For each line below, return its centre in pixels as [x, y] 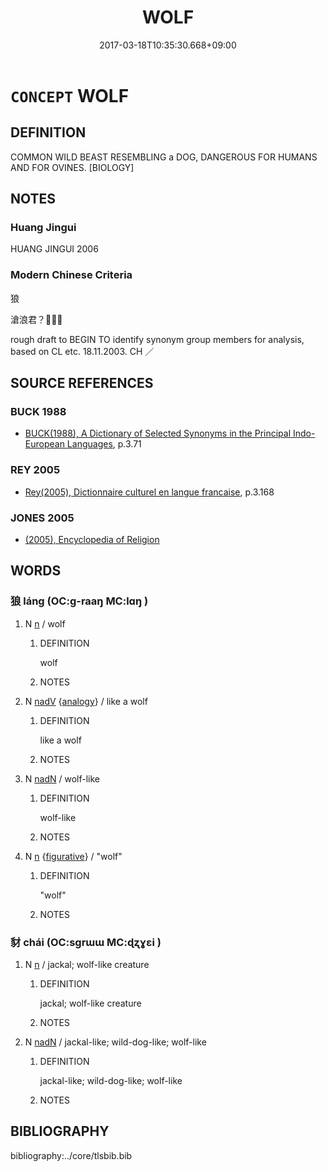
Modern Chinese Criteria [71, 275]
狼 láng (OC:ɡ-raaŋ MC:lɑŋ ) [79, 601]
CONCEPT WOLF [70, 95]
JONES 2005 [42, 518]
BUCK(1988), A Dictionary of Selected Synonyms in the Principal [158, 433]
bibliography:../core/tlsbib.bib [71, 1155]
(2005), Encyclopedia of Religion [92, 540]
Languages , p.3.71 [104, 444]
